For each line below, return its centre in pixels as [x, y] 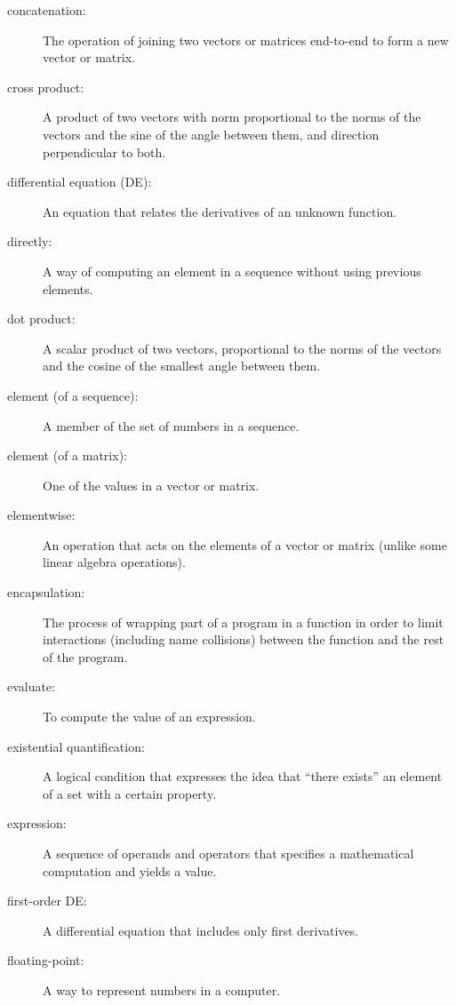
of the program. [85, 656]
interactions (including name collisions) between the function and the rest [244, 639]
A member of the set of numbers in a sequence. [171, 425]
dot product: [41, 319]
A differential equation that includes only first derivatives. [201, 930]
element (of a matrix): [67, 455]
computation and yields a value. [130, 870]
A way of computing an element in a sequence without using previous [232, 271]
